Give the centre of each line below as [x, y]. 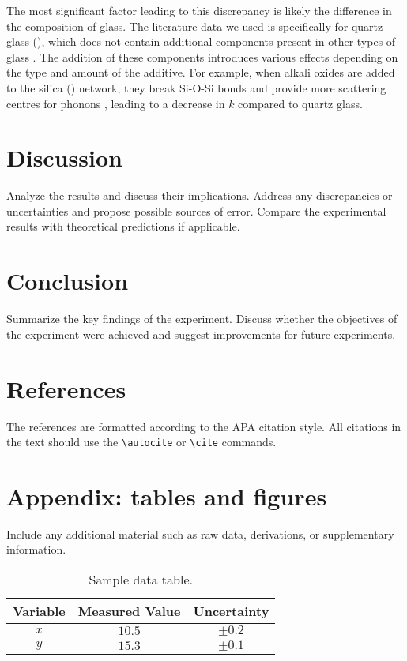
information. [36, 549]
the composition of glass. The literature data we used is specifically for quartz [195, 26]
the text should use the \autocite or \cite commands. [141, 442]
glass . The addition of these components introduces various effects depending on [202, 56]
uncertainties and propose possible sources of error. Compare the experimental [196, 210]
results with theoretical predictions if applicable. [123, 226]
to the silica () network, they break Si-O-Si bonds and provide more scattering [196, 87]
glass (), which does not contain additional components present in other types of [201, 41]
